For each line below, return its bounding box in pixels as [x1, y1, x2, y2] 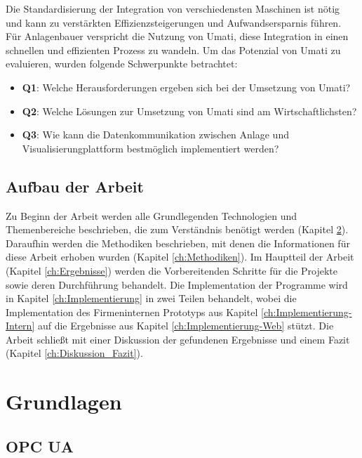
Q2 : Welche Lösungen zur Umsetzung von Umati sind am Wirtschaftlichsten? [22, 103, 357, 118]
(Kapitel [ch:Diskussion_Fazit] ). [6, 346, 143, 360]
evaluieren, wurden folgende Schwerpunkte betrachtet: [6, 56, 238, 71]
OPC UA [6, 435, 74, 457]
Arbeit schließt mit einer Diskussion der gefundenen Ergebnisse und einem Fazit [6, 332, 350, 346]
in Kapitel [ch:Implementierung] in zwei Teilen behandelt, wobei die [6, 291, 297, 306]
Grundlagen [6, 387, 122, 416]
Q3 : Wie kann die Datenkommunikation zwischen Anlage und [22, 127, 289, 142]
